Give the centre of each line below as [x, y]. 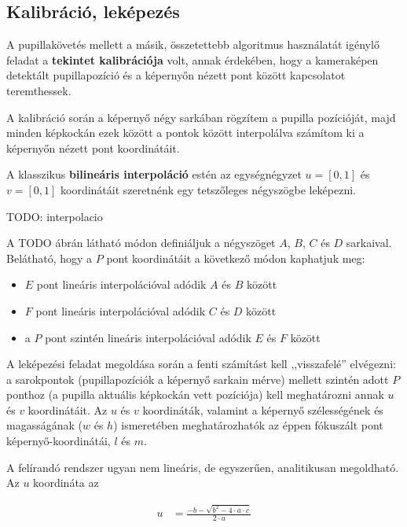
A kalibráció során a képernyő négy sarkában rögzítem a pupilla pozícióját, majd [201, 117]
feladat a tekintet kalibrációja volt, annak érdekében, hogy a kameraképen [192, 59]
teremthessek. [39, 90]
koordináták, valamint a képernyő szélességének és [263, 409]
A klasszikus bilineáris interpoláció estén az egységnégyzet [154, 174]
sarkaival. [369, 243]
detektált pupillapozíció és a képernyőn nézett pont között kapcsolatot [176, 75]
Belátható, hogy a [49, 258]
